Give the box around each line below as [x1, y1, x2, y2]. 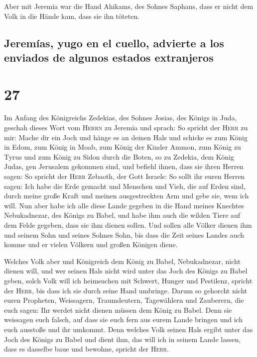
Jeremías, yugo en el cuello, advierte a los [4, 35, 224, 50]
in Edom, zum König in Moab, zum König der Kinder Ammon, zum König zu [4, 142, 241, 152]
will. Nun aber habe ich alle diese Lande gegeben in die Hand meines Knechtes [4, 200, 244, 210]
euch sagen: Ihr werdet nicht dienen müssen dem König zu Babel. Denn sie [4, 304, 232, 315]
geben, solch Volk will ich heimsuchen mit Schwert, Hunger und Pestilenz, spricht [4, 275, 253, 285]
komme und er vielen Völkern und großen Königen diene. [4, 239, 178, 250]
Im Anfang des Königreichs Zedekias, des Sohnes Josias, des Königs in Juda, [4, 112, 237, 123]
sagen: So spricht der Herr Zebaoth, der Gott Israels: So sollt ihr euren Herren [4, 171, 245, 181]
